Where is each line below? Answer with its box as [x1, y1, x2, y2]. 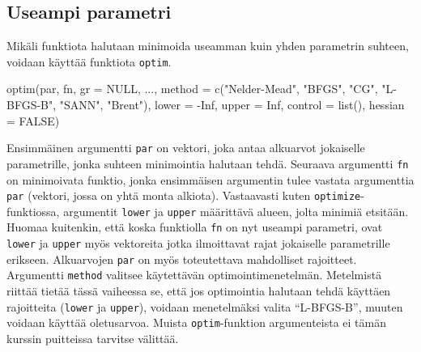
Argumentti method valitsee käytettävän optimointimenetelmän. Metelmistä [6, 266, 382, 283]
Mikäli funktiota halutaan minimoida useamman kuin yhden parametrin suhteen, [6, 37, 409, 54]
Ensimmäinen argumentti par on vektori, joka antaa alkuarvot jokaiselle [6, 139, 365, 156]
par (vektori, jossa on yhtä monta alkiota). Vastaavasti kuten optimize [6, 187, 361, 204]
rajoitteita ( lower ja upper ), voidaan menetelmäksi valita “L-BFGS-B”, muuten [6, 298, 403, 315]
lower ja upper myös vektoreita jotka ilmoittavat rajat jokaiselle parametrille [6, 235, 390, 252]
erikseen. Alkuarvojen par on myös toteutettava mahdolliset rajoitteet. [6, 250, 357, 267]
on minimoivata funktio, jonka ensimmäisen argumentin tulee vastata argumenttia [6, 171, 415, 188]
